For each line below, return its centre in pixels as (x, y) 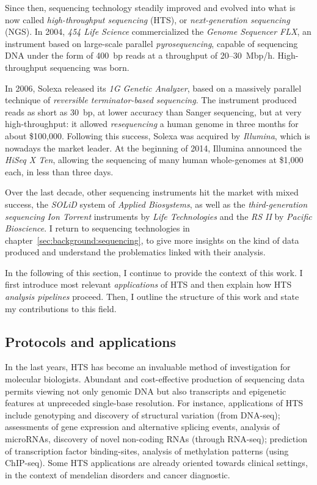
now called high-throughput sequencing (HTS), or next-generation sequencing (148, 19)
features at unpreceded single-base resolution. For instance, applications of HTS (154, 403)
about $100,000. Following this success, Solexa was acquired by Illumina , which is (158, 135)
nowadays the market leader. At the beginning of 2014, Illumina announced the (153, 148)
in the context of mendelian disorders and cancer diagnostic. (118, 474)
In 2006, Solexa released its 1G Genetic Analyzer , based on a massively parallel (153, 88)
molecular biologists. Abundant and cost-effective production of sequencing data (155, 379)
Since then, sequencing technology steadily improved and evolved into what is (150, 7)
